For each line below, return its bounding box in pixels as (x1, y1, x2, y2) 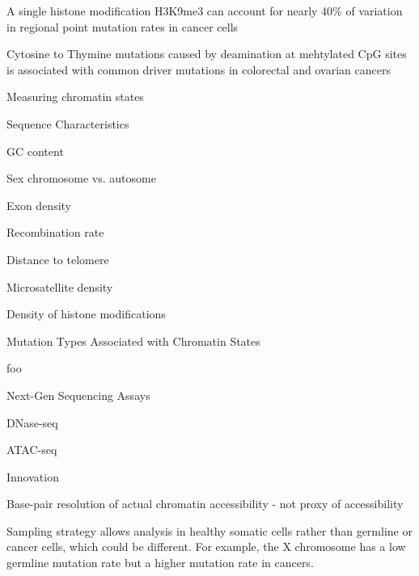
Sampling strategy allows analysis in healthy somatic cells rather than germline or (6, 522, 413, 539)
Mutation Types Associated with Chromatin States (6, 332, 260, 349)
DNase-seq (6, 414, 58, 431)
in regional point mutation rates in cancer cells (6, 18, 239, 35)
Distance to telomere (6, 250, 109, 267)
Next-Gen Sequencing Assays (6, 386, 150, 403)
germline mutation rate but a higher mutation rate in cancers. (6, 554, 314, 571)
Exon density (6, 196, 72, 213)
